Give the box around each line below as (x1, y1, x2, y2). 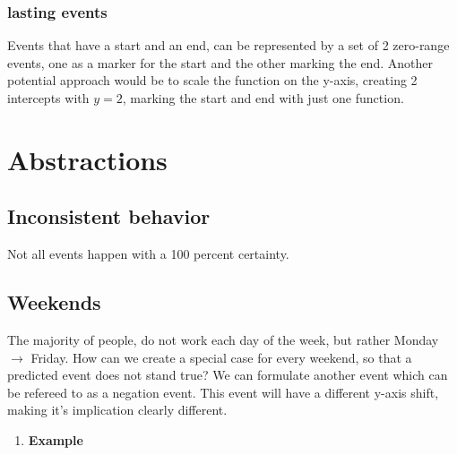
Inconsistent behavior (7, 202, 211, 230)
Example (28, 430, 83, 449)
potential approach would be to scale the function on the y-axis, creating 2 (7, 71, 418, 90)
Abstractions (7, 141, 168, 177)
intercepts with (7, 89, 90, 107)
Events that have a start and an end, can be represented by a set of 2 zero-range (7, 36, 450, 55)
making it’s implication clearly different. (7, 400, 228, 419)
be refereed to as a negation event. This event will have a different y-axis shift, (7, 382, 439, 401)
